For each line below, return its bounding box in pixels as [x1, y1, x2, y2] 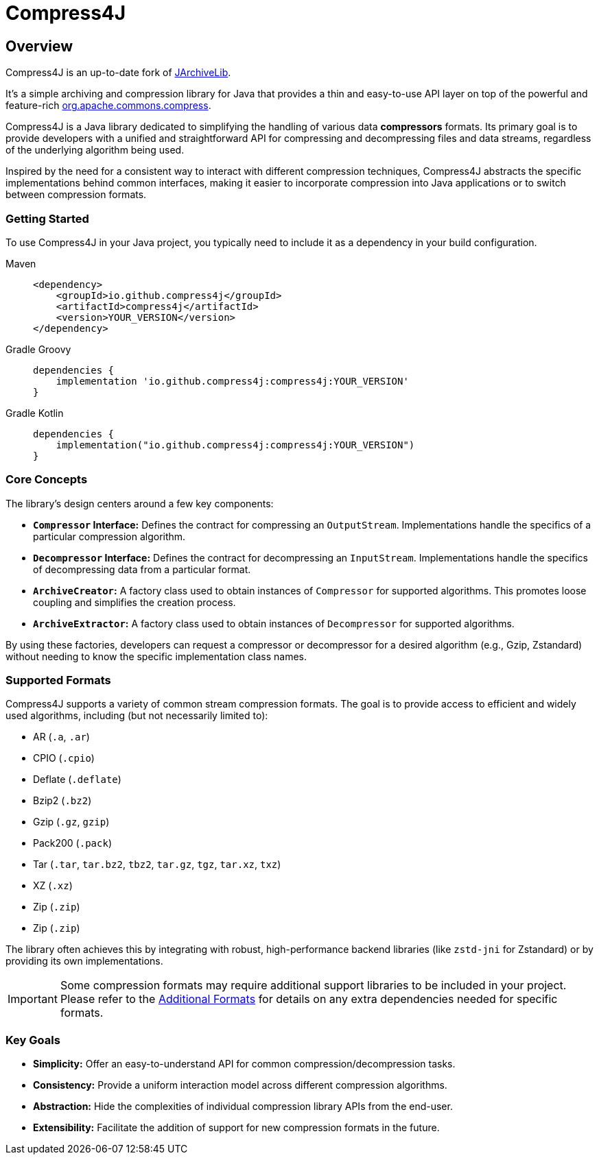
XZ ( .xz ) [33, 880, 73, 892]
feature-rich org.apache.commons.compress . [5, 99, 211, 112]
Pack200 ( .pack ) [33, 837, 112, 849]
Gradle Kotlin [5, 407, 64, 419]
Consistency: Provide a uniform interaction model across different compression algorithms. [33, 1079, 447, 1091]
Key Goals [5, 1032, 60, 1047]
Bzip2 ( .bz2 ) [33, 795, 92, 807]
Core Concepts [5, 472, 88, 487]
